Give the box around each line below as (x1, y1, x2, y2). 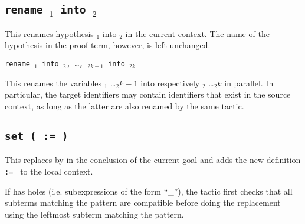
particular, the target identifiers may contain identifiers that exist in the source (5, 88, 291, 101)
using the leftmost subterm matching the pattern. (5, 208, 184, 220)
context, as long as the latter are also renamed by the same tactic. (5, 99, 244, 112)
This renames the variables (5, 76, 102, 89)
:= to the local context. (5, 165, 93, 177)
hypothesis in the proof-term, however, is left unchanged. (5, 39, 211, 51)
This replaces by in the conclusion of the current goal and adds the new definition (5, 153, 301, 166)
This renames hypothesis (5, 27, 94, 39)
